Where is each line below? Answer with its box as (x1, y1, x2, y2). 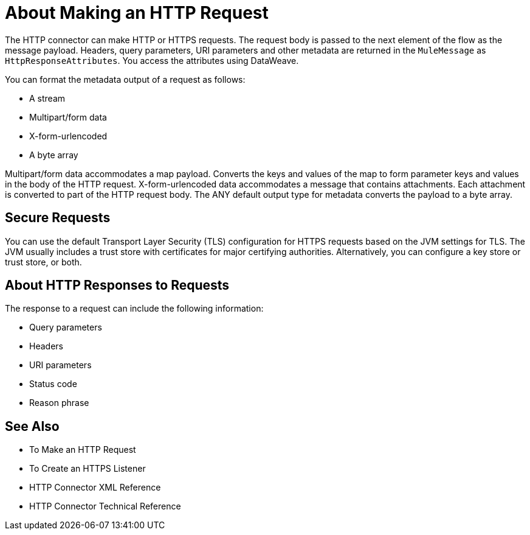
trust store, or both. (5, 256, 82, 267)
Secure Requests (5, 210, 111, 226)
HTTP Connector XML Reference (29, 482, 161, 493)
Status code (29, 379, 77, 390)
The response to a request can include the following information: (5, 303, 264, 314)
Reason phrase (29, 397, 89, 408)
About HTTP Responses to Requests (5, 278, 230, 293)
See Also (5, 418, 60, 434)
